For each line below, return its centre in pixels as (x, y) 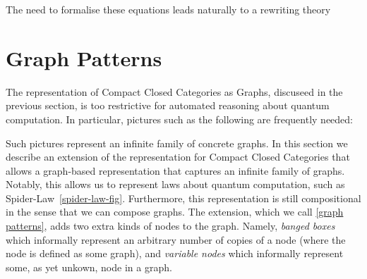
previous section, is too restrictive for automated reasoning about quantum (168, 105)
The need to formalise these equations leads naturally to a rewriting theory (168, 9)
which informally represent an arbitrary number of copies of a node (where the (176, 239)
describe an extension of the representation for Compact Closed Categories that (178, 157)
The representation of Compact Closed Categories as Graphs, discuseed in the (174, 91)
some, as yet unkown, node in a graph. (89, 267)
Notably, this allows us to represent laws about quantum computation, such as (175, 184)
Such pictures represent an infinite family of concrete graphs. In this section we (177, 143)
